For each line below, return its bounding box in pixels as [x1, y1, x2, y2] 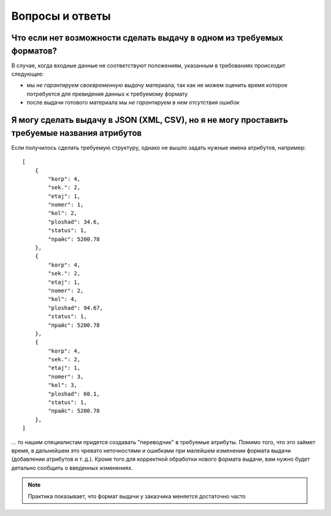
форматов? [11, 45, 58, 56]
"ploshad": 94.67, [48, 304, 104, 311]
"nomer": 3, [48, 373, 84, 380]
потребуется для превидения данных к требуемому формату [26, 90, 188, 98]
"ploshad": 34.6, [48, 218, 101, 225]
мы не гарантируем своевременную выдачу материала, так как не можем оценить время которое [26, 82, 288, 89]
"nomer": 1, [48, 201, 84, 208]
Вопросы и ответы [11, 9, 111, 23]
